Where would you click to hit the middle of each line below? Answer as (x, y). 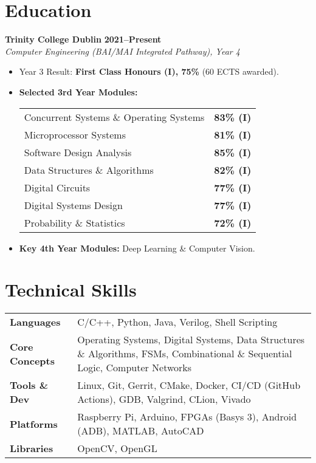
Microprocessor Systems (75, 134)
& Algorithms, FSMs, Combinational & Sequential (185, 354)
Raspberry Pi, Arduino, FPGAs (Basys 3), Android (187, 417)
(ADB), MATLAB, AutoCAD (141, 431)
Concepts (32, 360)
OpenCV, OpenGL (117, 448)
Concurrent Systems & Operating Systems (114, 117)
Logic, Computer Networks (135, 368)
